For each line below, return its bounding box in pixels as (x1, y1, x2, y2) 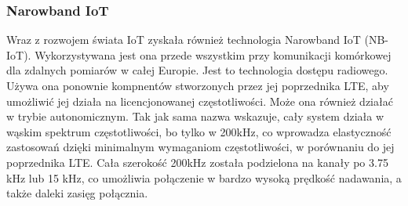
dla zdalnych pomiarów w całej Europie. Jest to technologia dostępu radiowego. (6, 62, 388, 78)
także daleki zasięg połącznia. (6, 185, 148, 201)
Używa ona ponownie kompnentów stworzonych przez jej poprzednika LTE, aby (6, 78, 389, 93)
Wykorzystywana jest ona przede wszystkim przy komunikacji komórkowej (35, 46, 392, 63)
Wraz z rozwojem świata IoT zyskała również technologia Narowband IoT (6, 31, 361, 48)
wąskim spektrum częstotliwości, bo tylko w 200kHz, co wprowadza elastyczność (6, 123, 392, 139)
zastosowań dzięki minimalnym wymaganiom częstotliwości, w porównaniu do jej (6, 139, 395, 155)
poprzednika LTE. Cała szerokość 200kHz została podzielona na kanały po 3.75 (6, 154, 388, 170)
